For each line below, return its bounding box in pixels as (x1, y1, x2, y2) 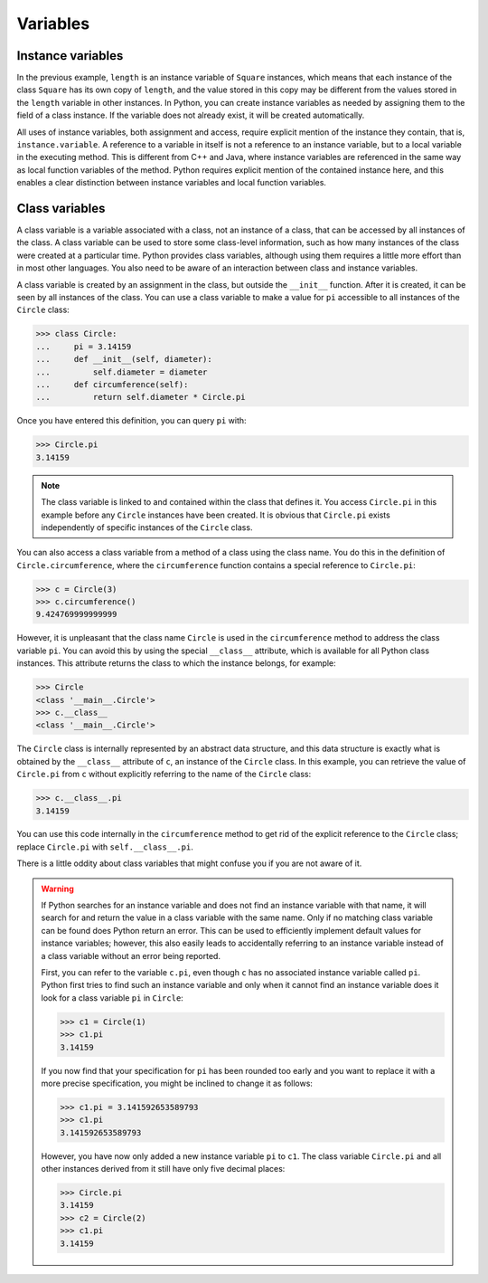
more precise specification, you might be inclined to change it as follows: (41, 1078, 314, 1088)
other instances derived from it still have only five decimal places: (41, 1164, 286, 1174)
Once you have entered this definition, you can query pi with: (16, 415, 248, 426)
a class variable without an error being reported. (41, 950, 221, 961)
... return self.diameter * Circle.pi (35, 392, 246, 403)
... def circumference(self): (35, 379, 189, 389)
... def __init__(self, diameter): (35, 354, 212, 365)
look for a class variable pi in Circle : (41, 992, 184, 1003)
